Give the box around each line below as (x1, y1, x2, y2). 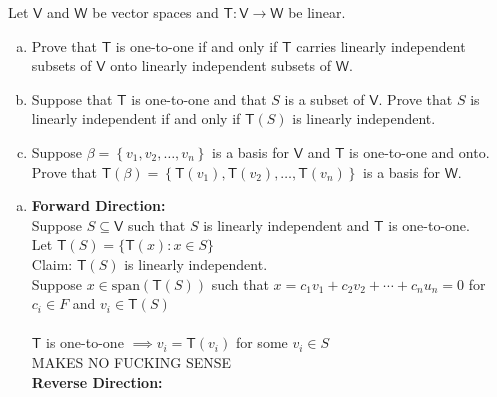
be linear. (288, 2, 346, 22)
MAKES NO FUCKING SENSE (31, 351, 232, 372)
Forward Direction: (31, 195, 166, 216)
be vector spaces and (92, 2, 219, 22)
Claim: (31, 253, 73, 274)
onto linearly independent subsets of (110, 55, 331, 76)
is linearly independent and (203, 214, 370, 235)
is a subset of (284, 88, 365, 109)
